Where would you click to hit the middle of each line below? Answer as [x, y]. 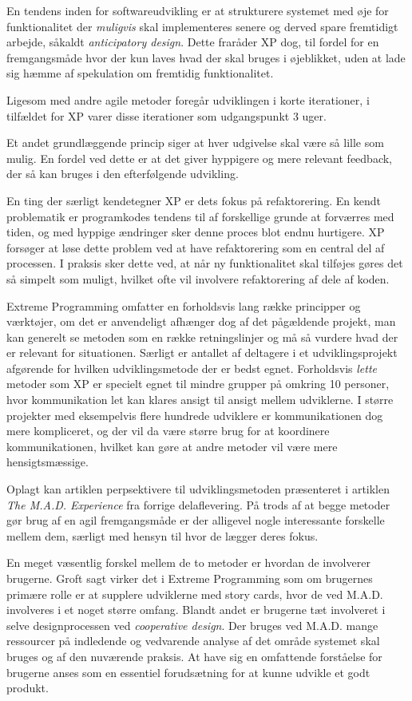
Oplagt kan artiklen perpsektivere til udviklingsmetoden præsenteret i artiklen [198, 489]
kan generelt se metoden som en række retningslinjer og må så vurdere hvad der [202, 337]
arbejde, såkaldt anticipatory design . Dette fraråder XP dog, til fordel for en [193, 42]
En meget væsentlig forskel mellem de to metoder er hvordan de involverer [188, 562]
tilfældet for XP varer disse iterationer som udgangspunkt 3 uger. [166, 115]
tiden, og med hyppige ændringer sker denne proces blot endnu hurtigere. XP [196, 232]
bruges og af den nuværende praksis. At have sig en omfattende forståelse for [194, 656]
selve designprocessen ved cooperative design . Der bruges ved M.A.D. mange [192, 625]
